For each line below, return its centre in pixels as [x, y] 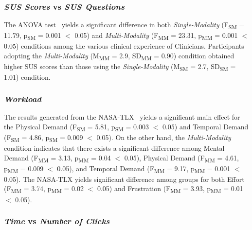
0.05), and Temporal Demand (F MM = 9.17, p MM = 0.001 [144, 169]
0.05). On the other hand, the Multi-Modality [164, 137]
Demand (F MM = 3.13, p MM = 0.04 [57, 158]
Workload [23, 98]
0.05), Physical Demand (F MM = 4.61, [181, 158]
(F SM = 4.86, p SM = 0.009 [44, 138]
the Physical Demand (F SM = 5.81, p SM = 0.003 [76, 127]
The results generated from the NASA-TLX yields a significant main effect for [122, 117]
